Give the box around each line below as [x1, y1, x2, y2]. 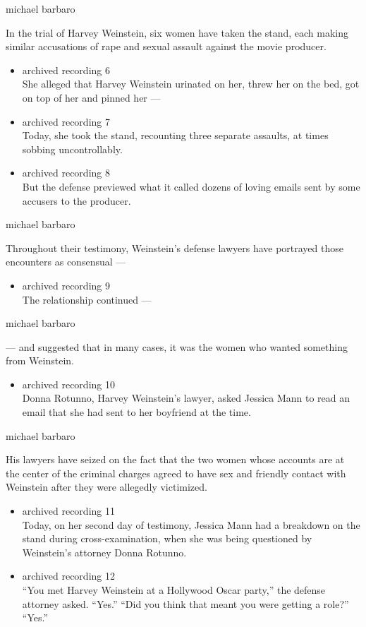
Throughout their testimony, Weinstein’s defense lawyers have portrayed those [6, 240, 343, 255]
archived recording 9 [22, 277, 110, 292]
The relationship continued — [22, 292, 152, 306]
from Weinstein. [6, 353, 74, 368]
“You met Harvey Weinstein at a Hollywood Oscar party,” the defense [22, 583, 326, 597]
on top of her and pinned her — [22, 90, 161, 104]
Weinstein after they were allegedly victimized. [6, 479, 207, 494]
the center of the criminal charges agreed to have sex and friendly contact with [6, 465, 346, 480]
